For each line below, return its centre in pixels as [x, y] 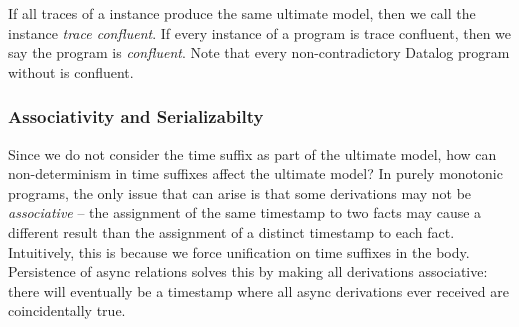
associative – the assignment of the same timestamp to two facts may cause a [245, 212]
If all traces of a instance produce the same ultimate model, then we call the [242, 13]
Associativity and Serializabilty [136, 116]
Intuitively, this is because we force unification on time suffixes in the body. [239, 251]
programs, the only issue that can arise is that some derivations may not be [240, 192]
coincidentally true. [67, 310]
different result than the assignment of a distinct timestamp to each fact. [231, 231]
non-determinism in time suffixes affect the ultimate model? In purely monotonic [255, 173]
